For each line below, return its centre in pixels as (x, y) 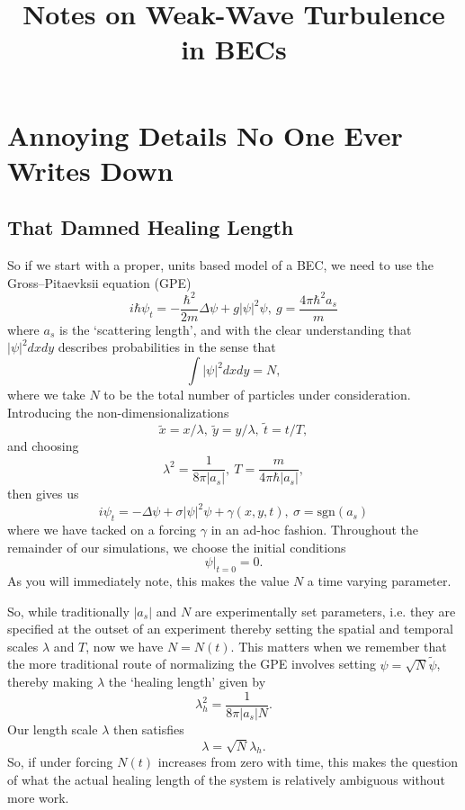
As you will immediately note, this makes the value (148, 581)
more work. (38, 797)
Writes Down (90, 170)
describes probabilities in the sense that (167, 347)
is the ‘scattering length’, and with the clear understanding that (235, 329)
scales (23, 646)
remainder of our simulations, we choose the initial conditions (177, 547)
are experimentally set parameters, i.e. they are (325, 611)
